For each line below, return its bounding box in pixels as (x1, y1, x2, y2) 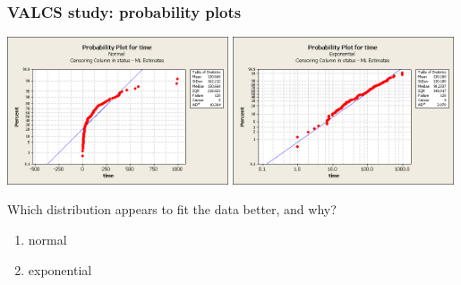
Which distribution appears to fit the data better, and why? (7, 200, 337, 219)
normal (28, 230, 67, 249)
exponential (28, 260, 92, 279)
